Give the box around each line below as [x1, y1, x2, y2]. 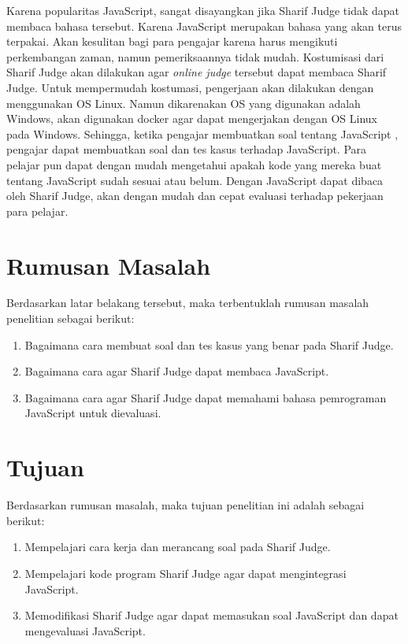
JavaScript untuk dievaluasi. [24, 405, 161, 421]
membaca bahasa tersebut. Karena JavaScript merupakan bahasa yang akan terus [6, 17, 402, 34]
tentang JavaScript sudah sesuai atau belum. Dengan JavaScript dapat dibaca [6, 172, 384, 188]
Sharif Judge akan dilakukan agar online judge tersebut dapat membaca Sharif [6, 64, 387, 80]
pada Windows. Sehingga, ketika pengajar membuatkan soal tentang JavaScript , [6, 125, 399, 142]
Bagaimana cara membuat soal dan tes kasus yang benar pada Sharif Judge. [24, 336, 394, 353]
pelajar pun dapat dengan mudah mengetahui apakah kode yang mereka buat [6, 156, 382, 172]
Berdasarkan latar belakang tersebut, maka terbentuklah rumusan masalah [6, 294, 369, 311]
